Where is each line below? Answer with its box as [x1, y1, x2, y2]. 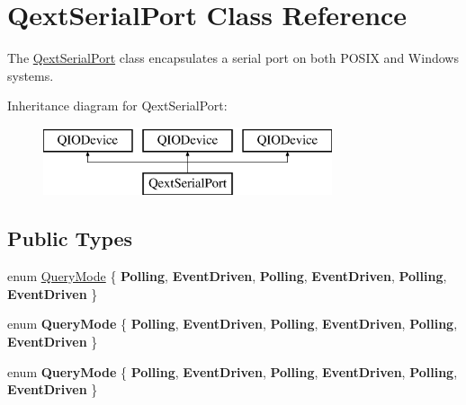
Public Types [7, 225, 133, 252]
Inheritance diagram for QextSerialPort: [7, 96, 228, 115]
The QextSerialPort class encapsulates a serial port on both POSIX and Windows [7, 48, 459, 67]
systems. [7, 66, 54, 84]
